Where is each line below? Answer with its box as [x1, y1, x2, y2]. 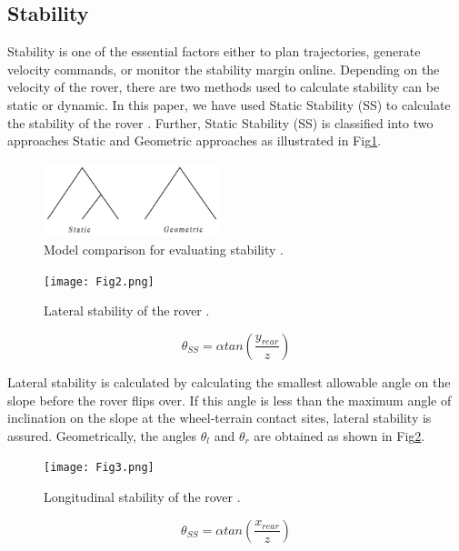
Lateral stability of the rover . [44, 301, 210, 320]
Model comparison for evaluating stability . [44, 240, 284, 259]
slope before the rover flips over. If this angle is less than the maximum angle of [7, 390, 452, 409]
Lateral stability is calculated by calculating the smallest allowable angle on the [7, 372, 451, 391]
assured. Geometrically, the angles [7, 426, 197, 445]
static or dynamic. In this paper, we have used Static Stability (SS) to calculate [7, 95, 451, 114]
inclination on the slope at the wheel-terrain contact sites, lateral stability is [7, 408, 432, 427]
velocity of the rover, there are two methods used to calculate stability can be [7, 77, 440, 96]
